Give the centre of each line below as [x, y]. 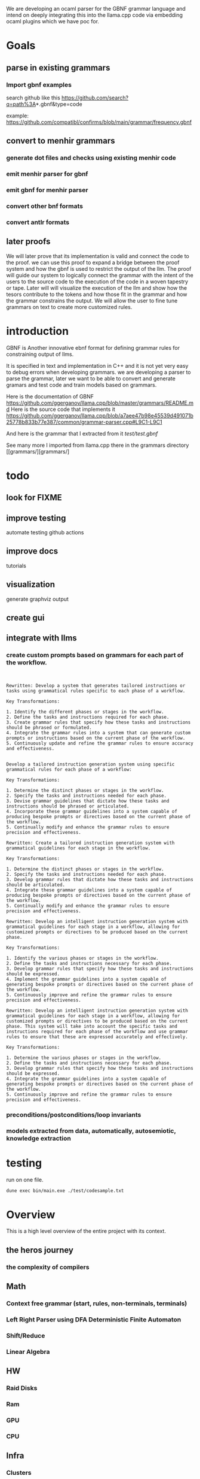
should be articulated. [36, 885]
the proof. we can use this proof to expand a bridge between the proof [93, 262]
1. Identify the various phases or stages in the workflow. [83, 958]
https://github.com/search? [95, 98]
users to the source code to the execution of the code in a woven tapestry [97, 282]
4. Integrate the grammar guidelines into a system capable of [87, 1079]
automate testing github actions [45, 533]
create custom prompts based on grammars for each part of [95, 655]
